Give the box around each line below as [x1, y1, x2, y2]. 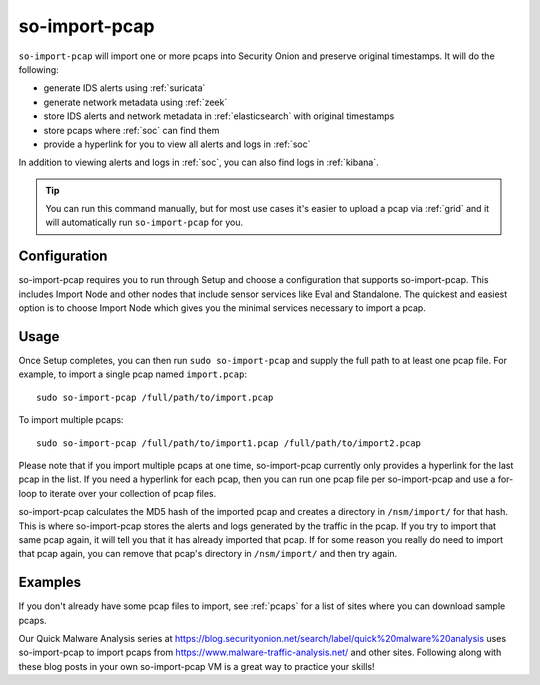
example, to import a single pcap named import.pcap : [18, 368, 247, 380]
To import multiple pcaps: [18, 414, 124, 426]
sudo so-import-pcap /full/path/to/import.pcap [36, 391, 274, 403]
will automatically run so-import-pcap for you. [45, 216, 244, 229]
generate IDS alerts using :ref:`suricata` [43, 82, 206, 94]
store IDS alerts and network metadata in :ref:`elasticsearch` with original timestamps [43, 110, 395, 122]
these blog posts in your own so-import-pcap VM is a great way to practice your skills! [18, 660, 375, 672]
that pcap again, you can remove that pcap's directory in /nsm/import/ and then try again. [18, 548, 398, 560]
